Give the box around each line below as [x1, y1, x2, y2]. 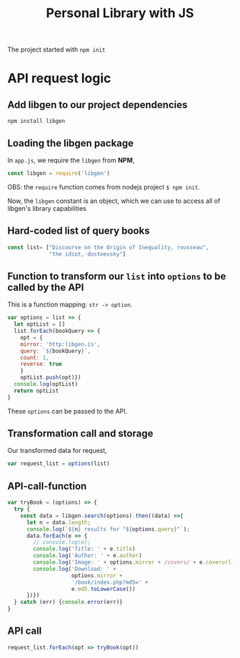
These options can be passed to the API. [7, 407, 128, 415]
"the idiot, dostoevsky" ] [49, 250, 126, 258]
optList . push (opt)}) [20, 374, 81, 382]
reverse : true [20, 361, 62, 368]
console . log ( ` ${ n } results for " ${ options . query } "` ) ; [26, 525, 191, 533]
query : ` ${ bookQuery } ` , [20, 347, 91, 354]
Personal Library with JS [46, 5, 194, 21]
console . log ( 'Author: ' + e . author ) [33, 552, 142, 559]
